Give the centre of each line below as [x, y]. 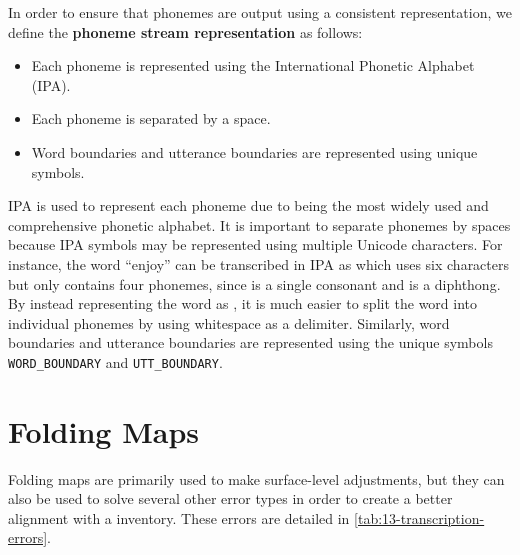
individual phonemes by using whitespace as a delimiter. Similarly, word [229, 322]
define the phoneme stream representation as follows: [185, 31]
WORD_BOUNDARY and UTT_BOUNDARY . [115, 361]
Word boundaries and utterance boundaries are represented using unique [254, 151]
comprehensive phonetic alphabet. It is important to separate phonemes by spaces [259, 224]
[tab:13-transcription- [419, 517]
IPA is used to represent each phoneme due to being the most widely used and [248, 205]
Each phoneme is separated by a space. [151, 118]
